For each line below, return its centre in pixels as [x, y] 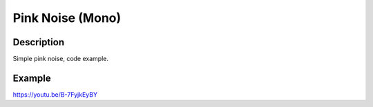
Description [39, 42]
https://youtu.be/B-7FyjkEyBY [55, 94]
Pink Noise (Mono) [67, 18]
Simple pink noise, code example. [60, 59]
